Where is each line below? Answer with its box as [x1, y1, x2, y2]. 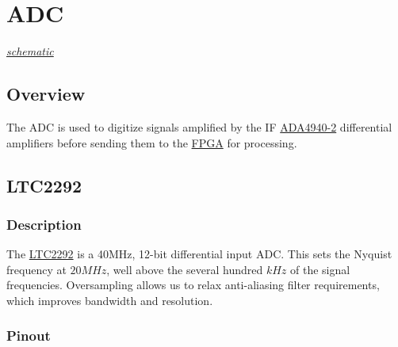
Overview [6, 82, 86, 106]
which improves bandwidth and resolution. [6, 292, 213, 308]
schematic [6, 43, 54, 59]
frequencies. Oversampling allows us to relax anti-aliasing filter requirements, [6, 276, 380, 293]
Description [6, 214, 82, 234]
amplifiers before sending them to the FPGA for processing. [6, 134, 297, 151]
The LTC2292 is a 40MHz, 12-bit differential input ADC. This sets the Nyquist [6, 246, 392, 262]
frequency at [6, 261, 67, 277]
